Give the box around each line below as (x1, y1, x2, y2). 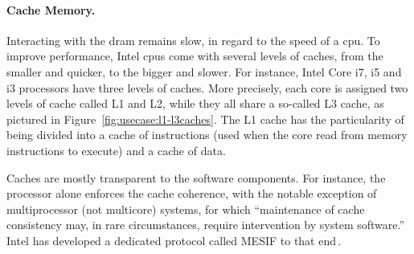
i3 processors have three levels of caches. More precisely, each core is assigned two (6, 79, 408, 96)
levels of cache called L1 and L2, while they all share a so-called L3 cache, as (6, 95, 384, 112)
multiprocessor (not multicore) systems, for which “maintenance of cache (6, 200, 365, 217)
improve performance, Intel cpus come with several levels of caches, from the (6, 47, 383, 64)
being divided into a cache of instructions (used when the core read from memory (6, 126, 408, 143)
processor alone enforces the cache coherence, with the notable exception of (6, 185, 377, 202)
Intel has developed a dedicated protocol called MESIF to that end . (6, 231, 342, 248)
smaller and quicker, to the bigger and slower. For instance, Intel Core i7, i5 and (6, 63, 402, 80)
